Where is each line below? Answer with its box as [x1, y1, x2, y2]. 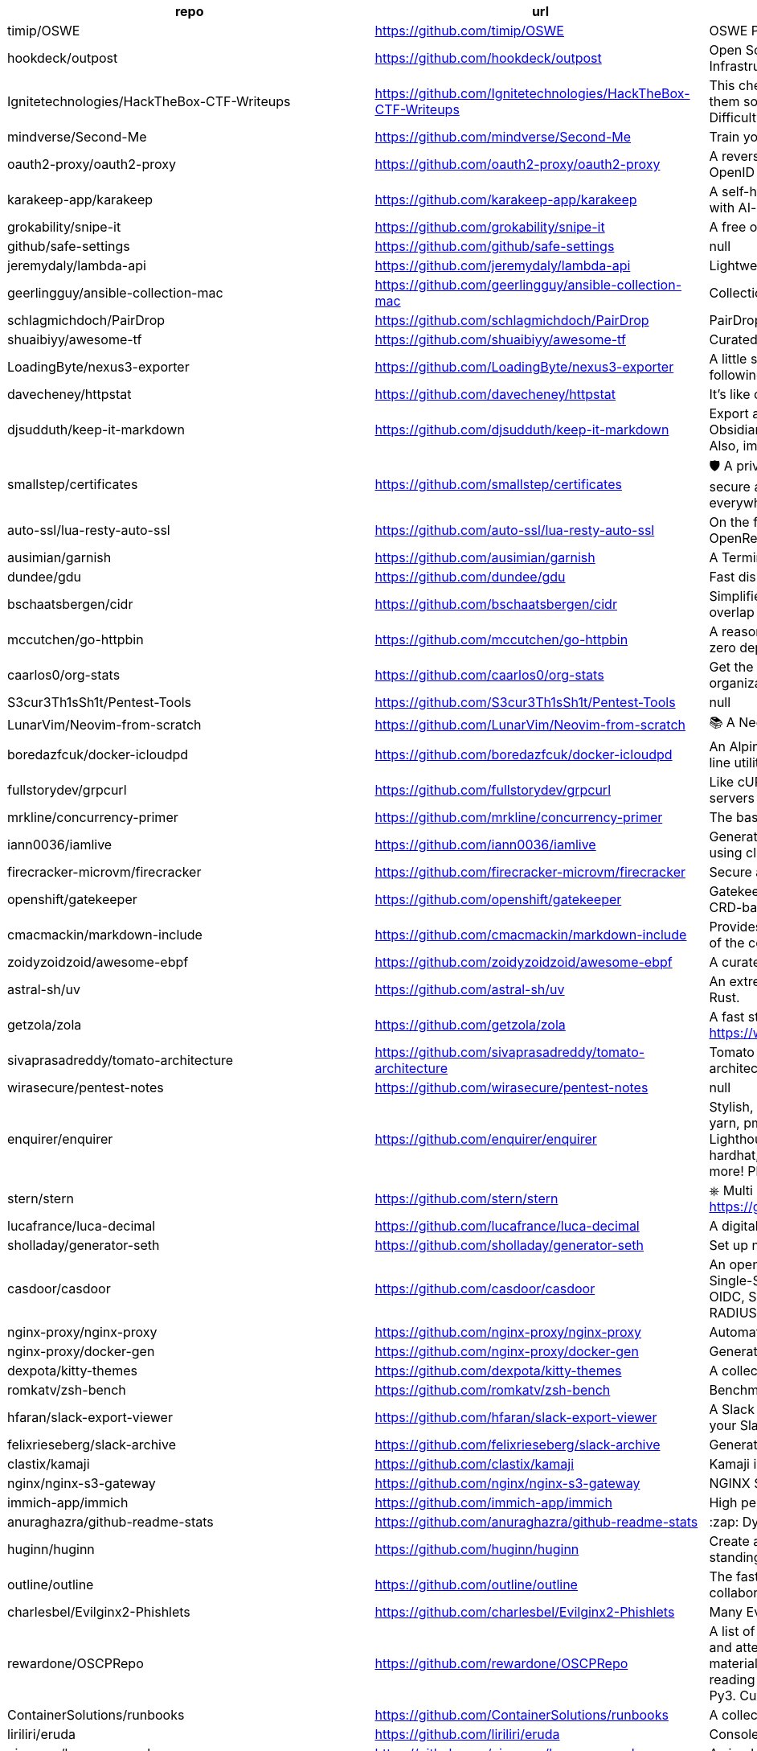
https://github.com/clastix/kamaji [374, 1456, 575, 1472]
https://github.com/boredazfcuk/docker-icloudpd [374, 746, 673, 762]
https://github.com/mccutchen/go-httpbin [374, 631, 628, 647]
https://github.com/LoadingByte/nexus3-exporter [374, 359, 674, 375]
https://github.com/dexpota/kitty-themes [374, 1363, 622, 1379]
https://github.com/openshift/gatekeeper [374, 891, 622, 907]
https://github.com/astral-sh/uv [374, 981, 565, 997]
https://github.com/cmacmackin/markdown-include [374, 927, 687, 943]
